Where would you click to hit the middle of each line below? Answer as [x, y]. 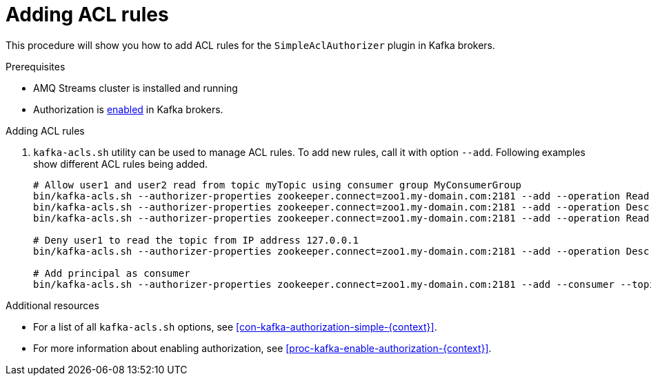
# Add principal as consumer [112, 273]
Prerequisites [36, 66]
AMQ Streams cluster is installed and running [136, 88]
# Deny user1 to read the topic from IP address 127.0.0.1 [196, 240]
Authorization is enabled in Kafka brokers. [128, 109]
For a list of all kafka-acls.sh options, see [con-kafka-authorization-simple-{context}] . [235, 326]
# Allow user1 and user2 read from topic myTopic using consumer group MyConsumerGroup [278, 185]
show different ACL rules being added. [121, 164]
